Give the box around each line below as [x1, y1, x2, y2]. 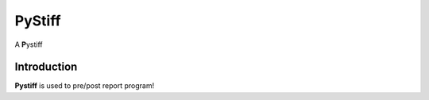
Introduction [14, 60, 78, 74]
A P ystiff [14, 40, 43, 49]
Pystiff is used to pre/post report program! [14, 81, 155, 90]
